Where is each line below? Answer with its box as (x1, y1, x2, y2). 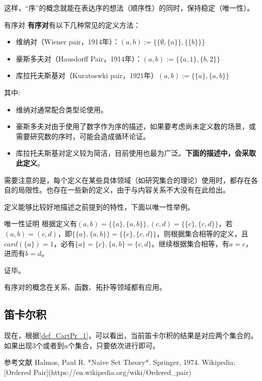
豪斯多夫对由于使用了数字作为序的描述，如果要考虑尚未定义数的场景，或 (16, 121, 256, 132)
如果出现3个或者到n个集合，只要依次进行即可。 (4, 340, 160, 350)
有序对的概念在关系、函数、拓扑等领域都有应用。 (4, 282, 166, 292)
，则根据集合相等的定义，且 (156, 228, 248, 238)
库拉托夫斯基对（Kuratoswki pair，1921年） (16, 70, 158, 81)
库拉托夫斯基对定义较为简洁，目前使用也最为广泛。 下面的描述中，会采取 (16, 148, 256, 158)
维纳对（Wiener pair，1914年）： (16, 36, 120, 47)
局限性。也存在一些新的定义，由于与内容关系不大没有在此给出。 (18, 184, 230, 195)
